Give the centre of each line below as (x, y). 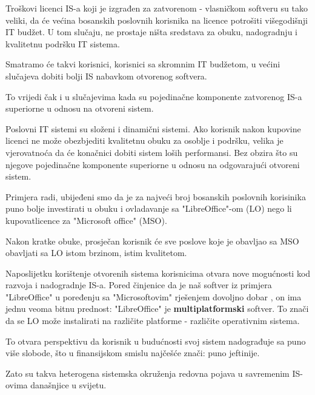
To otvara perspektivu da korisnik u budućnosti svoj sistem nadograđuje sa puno (156, 341)
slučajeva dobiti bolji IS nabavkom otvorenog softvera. (106, 76)
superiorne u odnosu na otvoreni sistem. (80, 108)
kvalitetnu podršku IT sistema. (63, 43)
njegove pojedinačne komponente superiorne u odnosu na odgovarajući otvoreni (153, 164)
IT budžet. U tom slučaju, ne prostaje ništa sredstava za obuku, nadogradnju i (151, 32)
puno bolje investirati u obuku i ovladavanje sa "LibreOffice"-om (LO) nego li (149, 208)
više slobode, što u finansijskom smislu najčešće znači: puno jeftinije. (133, 353)
